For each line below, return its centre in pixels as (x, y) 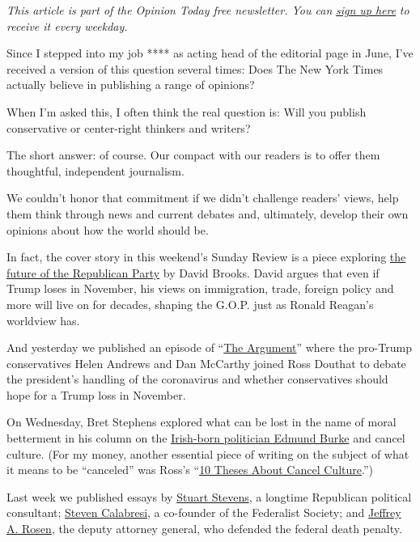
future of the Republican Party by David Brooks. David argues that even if (193, 272)
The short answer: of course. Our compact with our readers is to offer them (193, 155)
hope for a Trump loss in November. (96, 394)
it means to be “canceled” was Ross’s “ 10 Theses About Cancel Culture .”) (190, 470)
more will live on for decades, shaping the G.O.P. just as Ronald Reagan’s (190, 304)
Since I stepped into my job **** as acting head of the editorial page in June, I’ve (210, 53)
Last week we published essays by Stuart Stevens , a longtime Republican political (209, 496)
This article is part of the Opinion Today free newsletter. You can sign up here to (208, 10)
